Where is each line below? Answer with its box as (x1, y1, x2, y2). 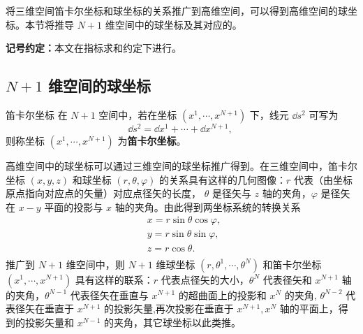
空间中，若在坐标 (98, 107, 177, 122)
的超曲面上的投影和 (178, 287, 267, 302)
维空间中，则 (66, 256, 125, 271)
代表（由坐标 (294, 172, 353, 187)
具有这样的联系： (75, 272, 154, 286)
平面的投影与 (44, 199, 103, 214)
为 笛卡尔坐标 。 (117, 133, 186, 148)
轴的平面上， (279, 301, 339, 316)
